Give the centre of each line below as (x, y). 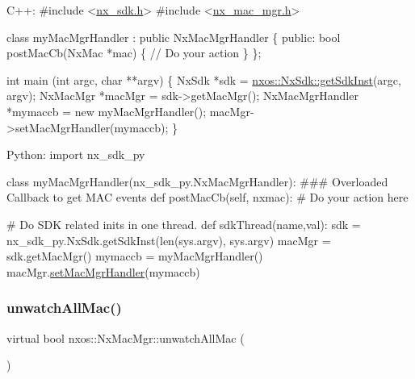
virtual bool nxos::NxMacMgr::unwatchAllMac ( (126, 337)
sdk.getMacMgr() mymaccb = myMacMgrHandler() (135, 256)
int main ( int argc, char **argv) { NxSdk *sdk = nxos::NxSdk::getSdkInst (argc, (204, 79)
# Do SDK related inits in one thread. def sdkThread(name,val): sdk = (184, 224)
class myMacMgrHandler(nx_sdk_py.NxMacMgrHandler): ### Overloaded (197, 181)
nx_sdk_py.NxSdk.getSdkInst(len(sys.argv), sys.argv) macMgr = (169, 240)
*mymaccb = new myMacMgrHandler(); (107, 111)
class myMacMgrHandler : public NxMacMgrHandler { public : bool (174, 37)
